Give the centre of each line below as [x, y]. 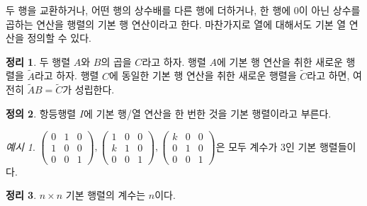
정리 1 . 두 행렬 [38, 61]
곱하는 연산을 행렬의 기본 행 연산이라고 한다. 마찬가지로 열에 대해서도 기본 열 [176, 24]
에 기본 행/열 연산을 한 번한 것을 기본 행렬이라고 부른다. [208, 113]
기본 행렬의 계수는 [106, 195]
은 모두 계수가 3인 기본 [266, 146]
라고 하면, [328, 75]
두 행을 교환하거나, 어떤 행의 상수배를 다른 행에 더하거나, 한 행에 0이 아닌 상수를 [183, 10]
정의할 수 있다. [59, 38]
